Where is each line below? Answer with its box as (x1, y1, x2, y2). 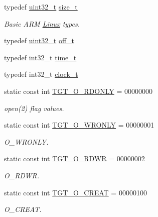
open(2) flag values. (4, 102, 64, 113)
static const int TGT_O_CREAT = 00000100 (4, 187, 147, 197)
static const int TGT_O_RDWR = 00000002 (4, 153, 145, 164)
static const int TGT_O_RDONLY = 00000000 (4, 85, 152, 96)
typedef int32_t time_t (4, 52, 77, 62)
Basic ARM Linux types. (4, 18, 80, 29)
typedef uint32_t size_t (4, 2, 78, 12)
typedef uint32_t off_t (4, 35, 75, 46)
